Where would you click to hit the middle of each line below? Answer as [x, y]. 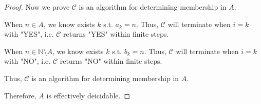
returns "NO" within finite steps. [111, 61]
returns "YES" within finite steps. [116, 34]
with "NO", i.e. [27, 61]
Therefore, [20, 95]
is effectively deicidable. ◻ [88, 95]
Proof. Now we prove [37, 7]
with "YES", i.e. [29, 34]
